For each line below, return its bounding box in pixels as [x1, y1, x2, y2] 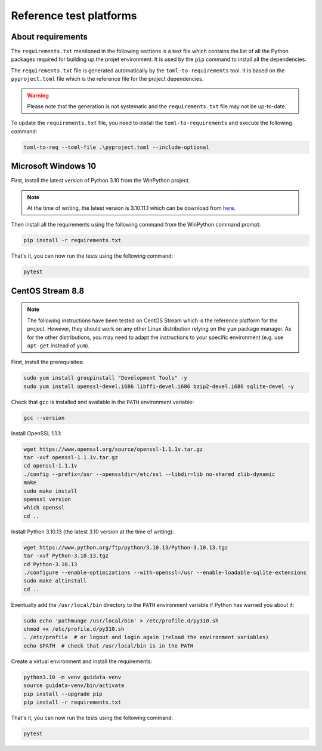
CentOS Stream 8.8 [11, 286, 85, 296]
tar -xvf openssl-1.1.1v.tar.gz [23, 454, 119, 461]
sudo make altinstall [23, 578, 87, 584]
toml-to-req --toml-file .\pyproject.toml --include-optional [23, 144, 209, 151]
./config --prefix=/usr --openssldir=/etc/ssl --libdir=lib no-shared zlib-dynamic [23, 471, 275, 478]
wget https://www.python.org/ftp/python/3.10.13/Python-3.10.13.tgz [23, 544, 228, 551]
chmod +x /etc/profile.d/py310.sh [23, 625, 125, 633]
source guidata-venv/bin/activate [23, 682, 125, 689]
